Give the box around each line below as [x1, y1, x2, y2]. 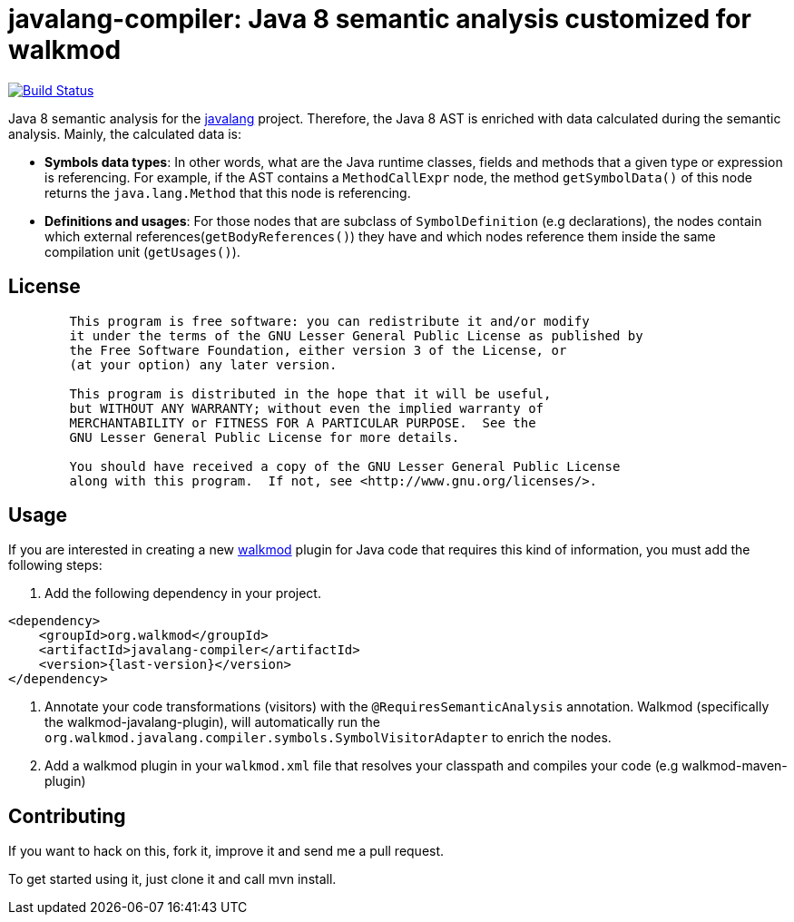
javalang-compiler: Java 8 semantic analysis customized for [8, 4, 751, 34]
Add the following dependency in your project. [44, 585, 321, 602]
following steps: [8, 557, 103, 574]
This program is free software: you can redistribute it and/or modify [69, 313, 590, 329]
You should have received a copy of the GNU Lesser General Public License [69, 458, 621, 474]
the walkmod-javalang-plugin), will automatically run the [44, 714, 380, 731]
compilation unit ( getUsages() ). [44, 243, 240, 260]
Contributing [8, 804, 126, 828]
